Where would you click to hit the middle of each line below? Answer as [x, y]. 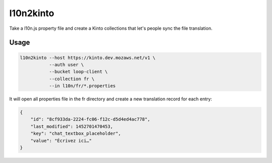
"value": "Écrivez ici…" [61, 141]
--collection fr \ [72, 79]
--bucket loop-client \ [78, 72]
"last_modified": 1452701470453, [72, 126]
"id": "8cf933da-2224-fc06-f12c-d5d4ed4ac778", [90, 119]
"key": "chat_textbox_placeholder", [76, 133]
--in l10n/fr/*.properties [82, 86]
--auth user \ [66, 65]
